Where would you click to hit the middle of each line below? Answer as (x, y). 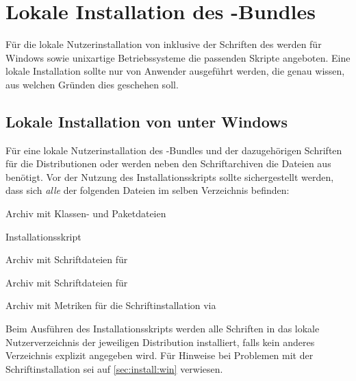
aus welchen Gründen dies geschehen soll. (92, 84)
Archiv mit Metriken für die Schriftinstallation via (111, 305)
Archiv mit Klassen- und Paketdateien (86, 213)
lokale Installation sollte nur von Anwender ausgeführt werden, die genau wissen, (175, 71)
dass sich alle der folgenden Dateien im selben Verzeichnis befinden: (148, 190)
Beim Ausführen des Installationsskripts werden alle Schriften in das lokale (163, 329)
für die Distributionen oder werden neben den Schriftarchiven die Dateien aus (168, 163)
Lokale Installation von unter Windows (147, 121)
